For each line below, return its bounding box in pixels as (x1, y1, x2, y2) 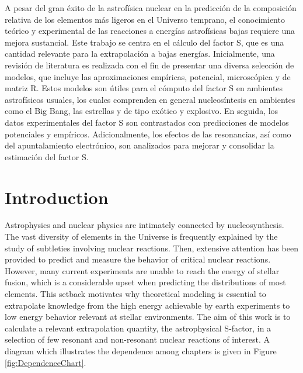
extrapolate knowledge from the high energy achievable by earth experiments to (5, 299, 290, 311)
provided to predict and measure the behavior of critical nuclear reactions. (5, 253, 271, 265)
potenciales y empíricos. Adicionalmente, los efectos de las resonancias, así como (5, 127, 291, 140)
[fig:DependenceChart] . (5, 356, 86, 368)
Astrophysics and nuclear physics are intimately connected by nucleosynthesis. (5, 219, 284, 231)
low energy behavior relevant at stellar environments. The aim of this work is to (5, 310, 291, 323)
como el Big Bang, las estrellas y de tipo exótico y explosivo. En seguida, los (5, 105, 278, 117)
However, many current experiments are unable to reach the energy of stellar (5, 264, 280, 277)
